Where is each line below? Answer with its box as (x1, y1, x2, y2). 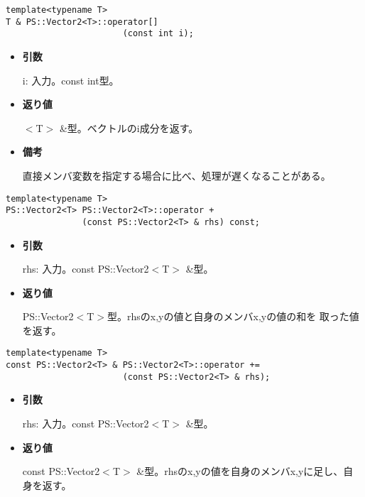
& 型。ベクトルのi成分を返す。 (59, 120, 199, 135)
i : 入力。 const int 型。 (22, 72, 119, 87)
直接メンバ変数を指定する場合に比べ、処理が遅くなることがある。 (22, 168, 331, 182)
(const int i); (122, 28, 194, 39)
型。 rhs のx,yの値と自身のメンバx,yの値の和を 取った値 (107, 309, 359, 324)
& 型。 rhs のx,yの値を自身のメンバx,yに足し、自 (136, 464, 354, 479)
